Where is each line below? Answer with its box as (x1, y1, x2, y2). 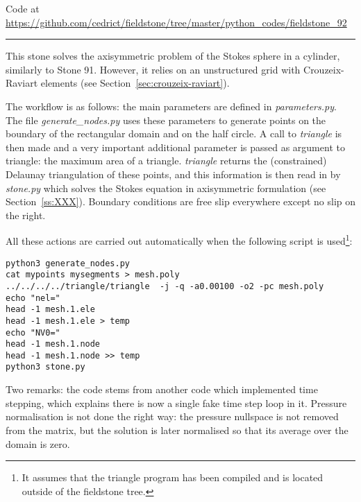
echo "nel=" (6, 293, 60, 303)
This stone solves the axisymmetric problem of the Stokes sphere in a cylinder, (6, 49, 340, 63)
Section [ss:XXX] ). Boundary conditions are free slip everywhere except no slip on (6, 194, 356, 209)
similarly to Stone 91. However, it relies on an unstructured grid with (6, 62, 301, 76)
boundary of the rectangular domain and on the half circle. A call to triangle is (6, 126, 342, 141)
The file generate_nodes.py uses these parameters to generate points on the (6, 112, 326, 127)
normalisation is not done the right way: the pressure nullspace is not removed (6, 409, 339, 424)
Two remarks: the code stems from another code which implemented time (6, 382, 318, 397)
